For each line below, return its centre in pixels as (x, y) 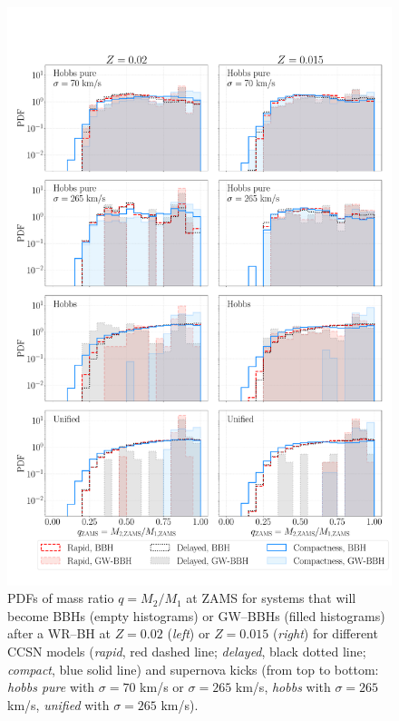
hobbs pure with (51, 687)
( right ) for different (325, 633)
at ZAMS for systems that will (271, 598)
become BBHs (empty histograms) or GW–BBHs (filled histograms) (196, 615)
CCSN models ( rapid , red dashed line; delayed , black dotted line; (187, 651)
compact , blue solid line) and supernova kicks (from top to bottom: (193, 669)
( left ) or (189, 633)
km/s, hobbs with (283, 687)
